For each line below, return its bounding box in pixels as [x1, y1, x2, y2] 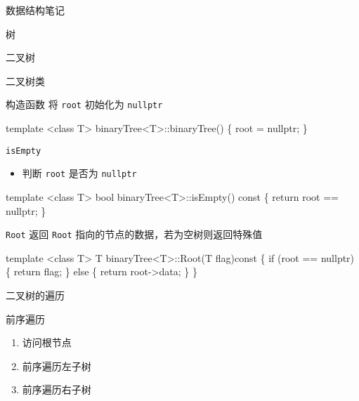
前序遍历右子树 [22, 382, 91, 397]
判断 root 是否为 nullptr [22, 166, 137, 180]
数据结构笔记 [6, 3, 65, 17]
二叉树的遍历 [6, 287, 65, 302]
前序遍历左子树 [22, 358, 91, 373]
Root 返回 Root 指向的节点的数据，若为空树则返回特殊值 [6, 227, 263, 242]
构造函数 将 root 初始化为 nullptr [6, 97, 163, 112]
